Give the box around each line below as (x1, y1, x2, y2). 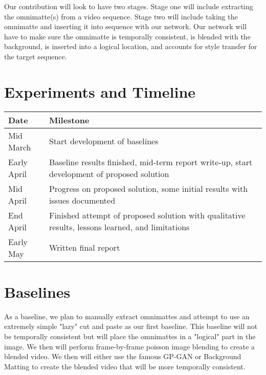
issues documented (49, 194, 116, 206)
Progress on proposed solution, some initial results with (49, 182, 248, 194)
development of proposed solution (49, 167, 169, 180)
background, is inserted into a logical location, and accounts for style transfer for (4, 41, 257, 52)
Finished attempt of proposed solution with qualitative (49, 209, 246, 221)
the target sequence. (4, 51, 67, 61)
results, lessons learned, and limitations (49, 220, 190, 233)
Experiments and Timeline (4, 81, 196, 102)
